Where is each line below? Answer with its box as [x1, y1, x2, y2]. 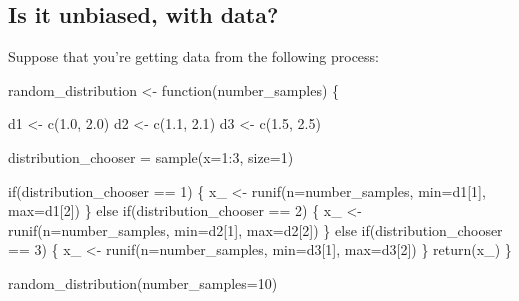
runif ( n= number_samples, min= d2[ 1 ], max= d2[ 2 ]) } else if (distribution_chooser [8, 219, 503, 240]
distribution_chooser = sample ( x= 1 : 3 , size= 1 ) [8, 146, 294, 167]
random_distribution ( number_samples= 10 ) [8, 272, 278, 293]
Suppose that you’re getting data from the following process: [8, 46, 379, 67]
